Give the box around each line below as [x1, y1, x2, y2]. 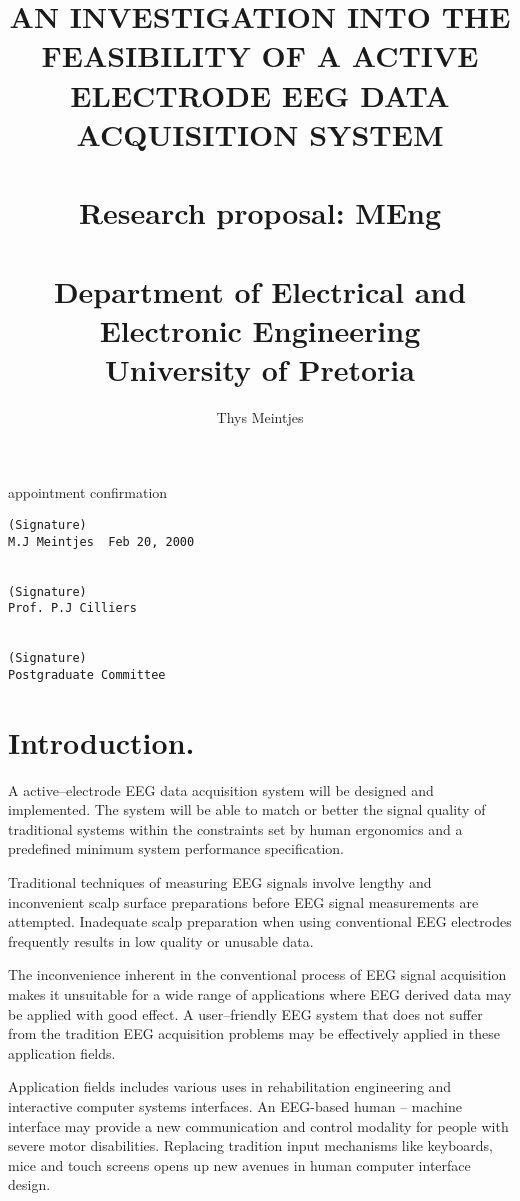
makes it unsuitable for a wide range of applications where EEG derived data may [8, 984, 512, 1005]
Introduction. [8, 721, 195, 762]
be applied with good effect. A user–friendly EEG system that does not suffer [8, 1003, 483, 1024]
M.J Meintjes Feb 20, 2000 [8, 534, 195, 549]
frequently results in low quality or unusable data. [8, 930, 314, 951]
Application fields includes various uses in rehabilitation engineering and [8, 1076, 452, 1097]
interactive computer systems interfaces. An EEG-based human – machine [8, 1096, 463, 1116]
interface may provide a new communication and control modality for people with [8, 1115, 509, 1136]
